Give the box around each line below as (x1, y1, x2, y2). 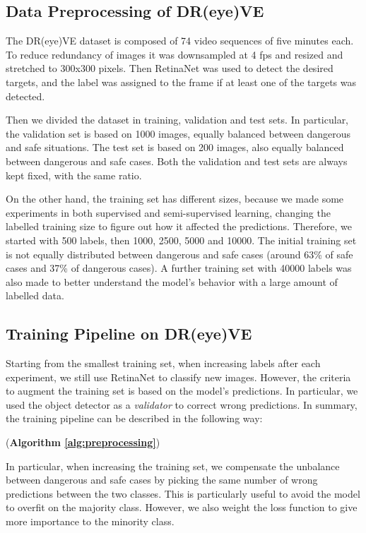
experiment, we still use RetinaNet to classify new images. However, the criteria (6, 369, 351, 384)
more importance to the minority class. (6, 514, 175, 529)
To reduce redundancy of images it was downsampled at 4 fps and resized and (6, 47, 343, 61)
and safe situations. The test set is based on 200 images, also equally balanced (6, 140, 344, 155)
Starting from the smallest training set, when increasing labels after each (6, 356, 321, 371)
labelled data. (6, 288, 64, 303)
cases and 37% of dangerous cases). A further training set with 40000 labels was (6, 260, 352, 275)
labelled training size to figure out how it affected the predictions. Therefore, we (6, 219, 352, 234)
